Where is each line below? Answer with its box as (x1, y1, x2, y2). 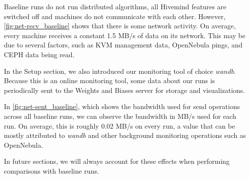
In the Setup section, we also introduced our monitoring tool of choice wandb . (4, 66, 236, 76)
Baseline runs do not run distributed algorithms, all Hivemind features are (4, 1, 227, 11)
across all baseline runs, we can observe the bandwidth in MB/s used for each (4, 111, 236, 121)
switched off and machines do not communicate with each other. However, (4, 11, 226, 21)
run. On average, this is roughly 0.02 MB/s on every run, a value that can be (4, 120, 235, 131)
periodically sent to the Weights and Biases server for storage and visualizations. (4, 85, 245, 95)
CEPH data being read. (4, 49, 75, 59)
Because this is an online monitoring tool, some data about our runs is (4, 75, 215, 86)
